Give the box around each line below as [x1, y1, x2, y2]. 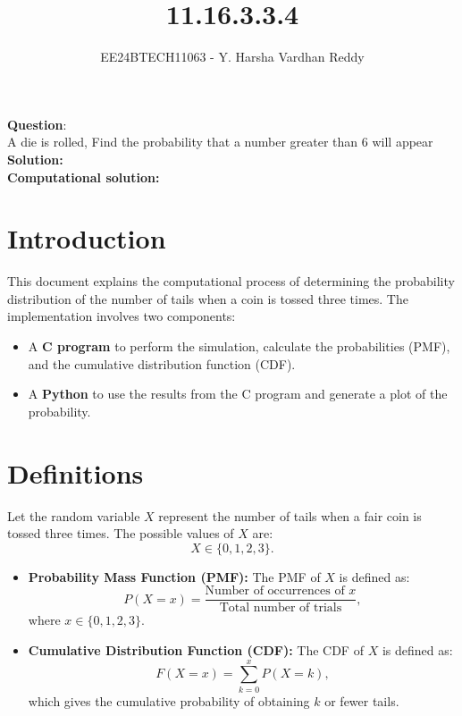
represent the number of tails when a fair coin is [158, 506, 422, 525]
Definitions [7, 454, 144, 491]
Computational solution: [7, 167, 160, 186]
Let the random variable [7, 506, 140, 525]
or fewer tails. [324, 691, 399, 710]
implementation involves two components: [7, 307, 236, 325]
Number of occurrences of [205, 585, 345, 598]
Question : [7, 114, 67, 133]
